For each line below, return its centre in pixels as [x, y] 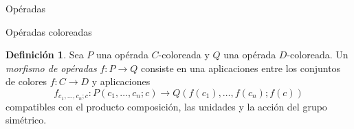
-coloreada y [184, 55]
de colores [26, 81]
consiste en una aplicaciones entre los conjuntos [241, 68]
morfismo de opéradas [51, 68]
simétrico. [26, 120]
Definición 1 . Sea [45, 55]
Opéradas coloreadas [49, 31]
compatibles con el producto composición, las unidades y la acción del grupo [166, 106]
